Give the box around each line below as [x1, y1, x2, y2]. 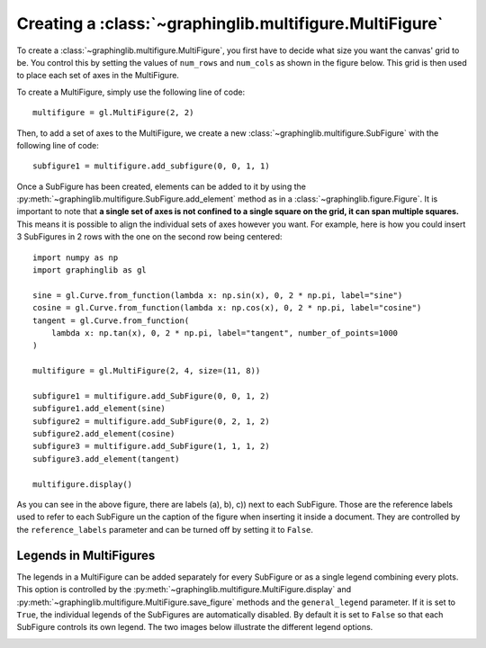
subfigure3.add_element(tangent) [32, 454, 180, 463]
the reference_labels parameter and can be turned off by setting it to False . [16, 524, 314, 535]
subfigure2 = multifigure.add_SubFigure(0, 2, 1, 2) [32, 416, 270, 427]
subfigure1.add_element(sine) [32, 403, 166, 414]
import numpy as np [32, 252, 119, 263]
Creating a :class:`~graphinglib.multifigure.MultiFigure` [16, 13, 444, 33]
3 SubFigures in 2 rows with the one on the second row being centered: [16, 231, 283, 242]
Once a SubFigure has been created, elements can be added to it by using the [16, 181, 306, 192]
